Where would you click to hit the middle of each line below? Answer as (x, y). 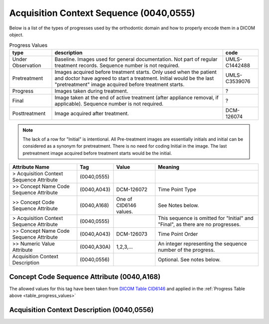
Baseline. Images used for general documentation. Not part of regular (136, 59)
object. (16, 34)
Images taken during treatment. (91, 91)
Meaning (168, 167)
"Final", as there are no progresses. (199, 224)
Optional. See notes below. (189, 260)
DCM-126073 (132, 234)
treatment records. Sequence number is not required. (117, 65)
